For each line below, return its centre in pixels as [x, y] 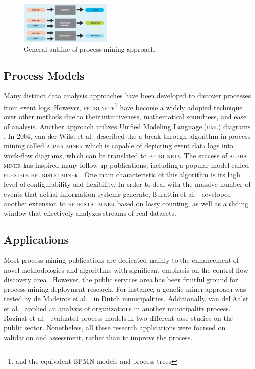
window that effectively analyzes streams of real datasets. [90, 213]
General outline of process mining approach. [90, 48]
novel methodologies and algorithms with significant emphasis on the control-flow [126, 270]
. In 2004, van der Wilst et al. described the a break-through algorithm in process [127, 136]
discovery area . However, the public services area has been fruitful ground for [121, 279]
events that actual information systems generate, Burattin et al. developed [117, 194]
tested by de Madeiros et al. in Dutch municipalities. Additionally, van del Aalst [126, 298]
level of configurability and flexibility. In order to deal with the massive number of [127, 184]
